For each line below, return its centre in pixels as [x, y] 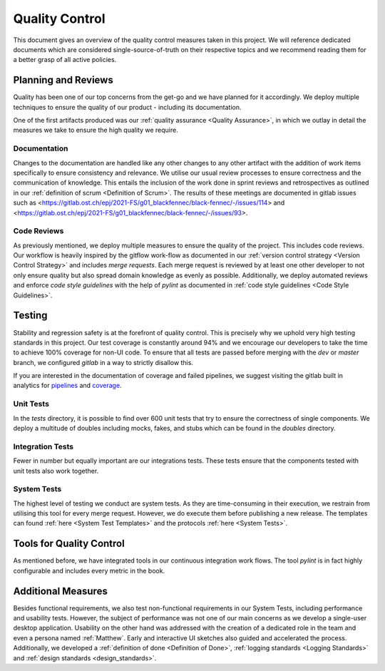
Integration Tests [43, 446]
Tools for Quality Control [69, 544]
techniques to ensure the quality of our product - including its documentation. [127, 107]
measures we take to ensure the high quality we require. [96, 130]
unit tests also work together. [56, 471]
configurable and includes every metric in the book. [89, 570]
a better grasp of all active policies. [65, 60]
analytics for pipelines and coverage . [67, 386]
